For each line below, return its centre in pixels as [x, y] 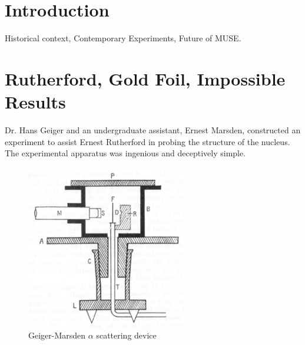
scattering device [126, 335]
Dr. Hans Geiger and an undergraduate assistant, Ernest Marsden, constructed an [153, 130]
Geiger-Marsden [57, 335]
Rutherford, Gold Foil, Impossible [145, 78]
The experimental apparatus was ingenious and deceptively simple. [125, 153]
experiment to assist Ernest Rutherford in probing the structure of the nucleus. [147, 141]
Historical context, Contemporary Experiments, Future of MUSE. [123, 38]
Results [35, 102]
